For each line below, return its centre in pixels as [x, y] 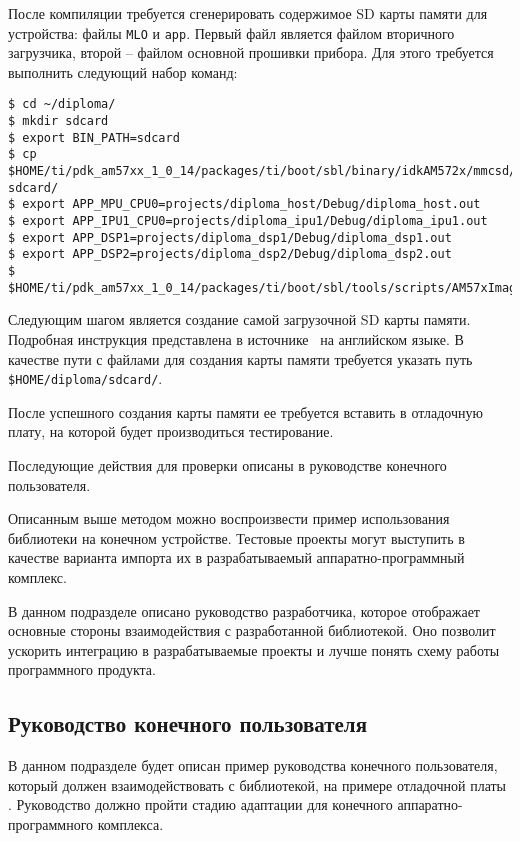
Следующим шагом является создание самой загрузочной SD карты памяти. [239, 319]
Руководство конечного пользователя [188, 723]
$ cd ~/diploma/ [62, 104]
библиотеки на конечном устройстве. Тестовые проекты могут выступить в [236, 537]
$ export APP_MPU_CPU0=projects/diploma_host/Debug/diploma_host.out [244, 204]
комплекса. [130, 823]
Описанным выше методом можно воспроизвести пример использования [229, 518]
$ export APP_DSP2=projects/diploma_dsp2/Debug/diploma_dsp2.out [230, 254]
